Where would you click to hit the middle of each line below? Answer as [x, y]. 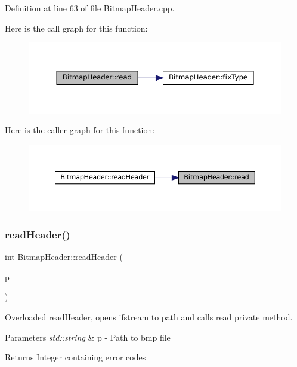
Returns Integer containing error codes [75, 357]
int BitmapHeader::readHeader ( [64, 257]
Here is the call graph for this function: [76, 28]
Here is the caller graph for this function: [80, 130]
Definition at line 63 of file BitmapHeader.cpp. [90, 8]
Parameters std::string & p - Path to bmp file [88, 337]
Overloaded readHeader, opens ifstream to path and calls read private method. [149, 317]
